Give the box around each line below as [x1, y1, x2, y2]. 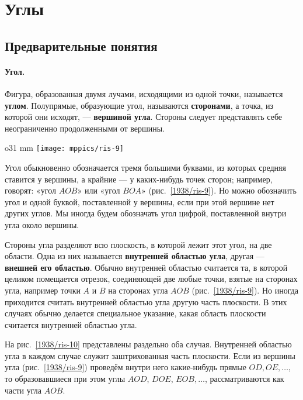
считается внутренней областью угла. [5, 318, 137, 330]
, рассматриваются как [204, 373, 284, 385]
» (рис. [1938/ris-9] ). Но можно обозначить [141, 184, 297, 196]
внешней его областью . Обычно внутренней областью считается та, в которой [5, 261, 288, 273]
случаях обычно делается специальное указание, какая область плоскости [5, 307, 266, 319]
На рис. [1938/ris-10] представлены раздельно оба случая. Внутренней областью [5, 338, 292, 350]
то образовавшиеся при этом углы [5, 373, 126, 385]
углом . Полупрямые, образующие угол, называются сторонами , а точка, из [5, 99, 274, 111]
